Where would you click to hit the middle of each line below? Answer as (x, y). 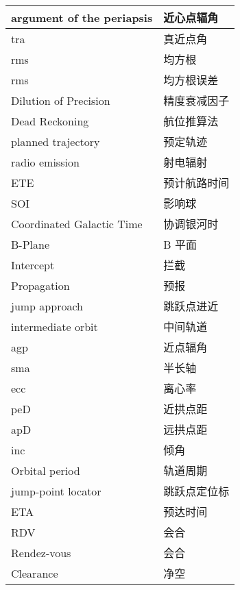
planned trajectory (56, 141)
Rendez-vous (41, 552)
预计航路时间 (196, 183)
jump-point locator (56, 491)
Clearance (35, 573)
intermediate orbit (55, 326)
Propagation (40, 285)
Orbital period (46, 470)
